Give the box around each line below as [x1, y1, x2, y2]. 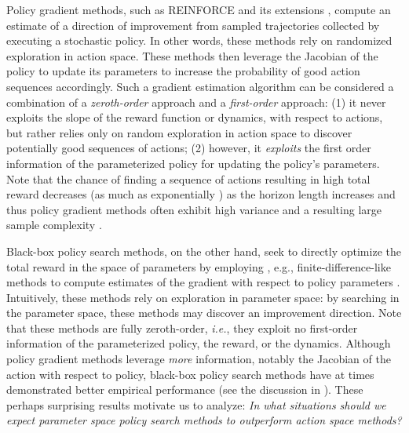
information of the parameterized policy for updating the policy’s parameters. [6, 155, 380, 171]
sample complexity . [6, 216, 102, 233]
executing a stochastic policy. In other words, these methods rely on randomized [6, 32, 393, 49]
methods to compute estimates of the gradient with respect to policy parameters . [6, 274, 400, 290]
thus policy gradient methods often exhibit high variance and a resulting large [6, 201, 382, 217]
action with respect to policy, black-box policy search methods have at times [6, 366, 374, 382]
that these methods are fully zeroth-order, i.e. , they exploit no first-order [6, 319, 358, 336]
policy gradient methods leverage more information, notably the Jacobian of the [6, 351, 391, 367]
